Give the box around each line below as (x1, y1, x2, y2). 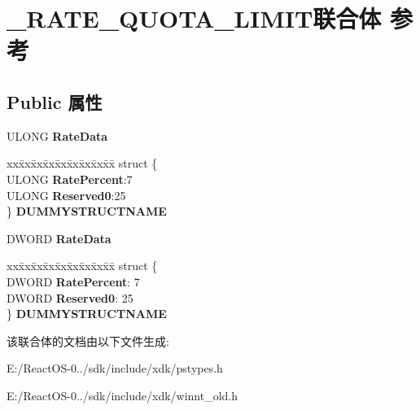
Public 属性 (7, 89, 103, 114)
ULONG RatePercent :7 (7, 170, 133, 187)
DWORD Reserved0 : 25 (7, 289, 133, 306)
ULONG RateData (7, 127, 108, 144)
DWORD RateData (7, 229, 112, 246)
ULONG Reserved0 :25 (7, 186, 126, 203)
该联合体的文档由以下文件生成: (7, 332, 169, 349)
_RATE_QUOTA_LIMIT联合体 (7, 2, 382, 35)
